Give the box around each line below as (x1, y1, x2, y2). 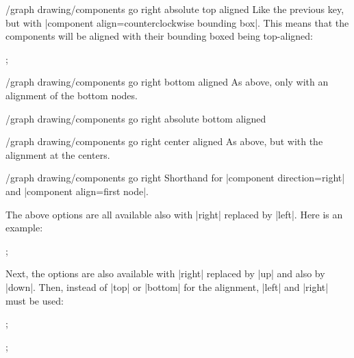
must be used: (5, 293, 64, 307)
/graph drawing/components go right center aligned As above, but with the (5, 134, 323, 149)
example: (5, 220, 43, 235)
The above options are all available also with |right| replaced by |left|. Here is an (5, 207, 343, 221)
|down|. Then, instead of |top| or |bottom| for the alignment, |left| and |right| (5, 279, 329, 294)
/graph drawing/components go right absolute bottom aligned (5, 111, 266, 125)
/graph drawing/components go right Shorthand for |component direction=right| (5, 170, 345, 185)
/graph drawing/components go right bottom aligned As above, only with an (5, 75, 329, 89)
